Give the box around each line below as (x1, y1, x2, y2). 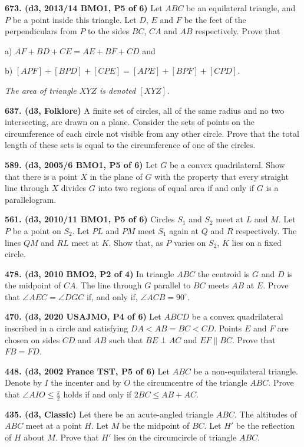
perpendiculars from (5, 25, 77, 37)
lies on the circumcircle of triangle (113, 431, 237, 443)
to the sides (88, 25, 130, 37)
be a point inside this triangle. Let (12, 13, 137, 25)
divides (61, 182, 87, 194)
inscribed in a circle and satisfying (5, 322, 128, 334)
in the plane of (90, 170, 143, 182)
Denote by (5, 376, 42, 389)
